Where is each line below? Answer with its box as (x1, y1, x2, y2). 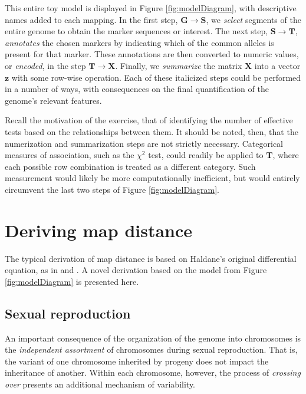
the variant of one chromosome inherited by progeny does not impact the (5, 354, 269, 367)
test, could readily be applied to (148, 149, 264, 161)
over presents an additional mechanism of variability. (5, 377, 196, 390)
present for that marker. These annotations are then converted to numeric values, (5, 48, 299, 60)
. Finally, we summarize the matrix (115, 59, 242, 71)
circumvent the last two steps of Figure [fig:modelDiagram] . (5, 183, 219, 195)
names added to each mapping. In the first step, (5, 13, 178, 25)
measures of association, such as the (5, 149, 134, 161)
